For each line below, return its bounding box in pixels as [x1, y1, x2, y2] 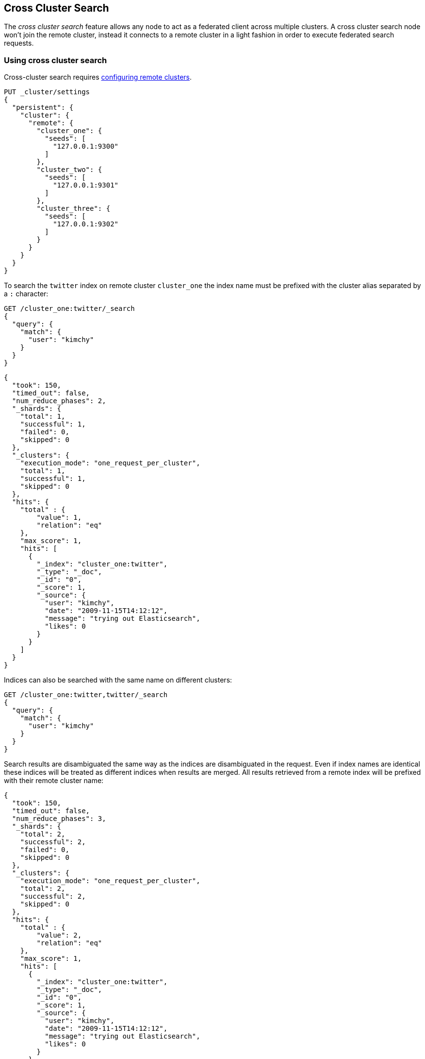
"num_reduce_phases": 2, [12, 397, 106, 405]
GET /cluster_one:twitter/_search [4, 305, 135, 313]
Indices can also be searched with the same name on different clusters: [4, 676, 232, 684]
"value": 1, [36, 513, 82, 522]
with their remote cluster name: [4, 776, 104, 785]
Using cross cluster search [4, 55, 107, 65]
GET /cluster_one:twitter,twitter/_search [4, 691, 168, 699]
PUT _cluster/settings [4, 88, 90, 96]
